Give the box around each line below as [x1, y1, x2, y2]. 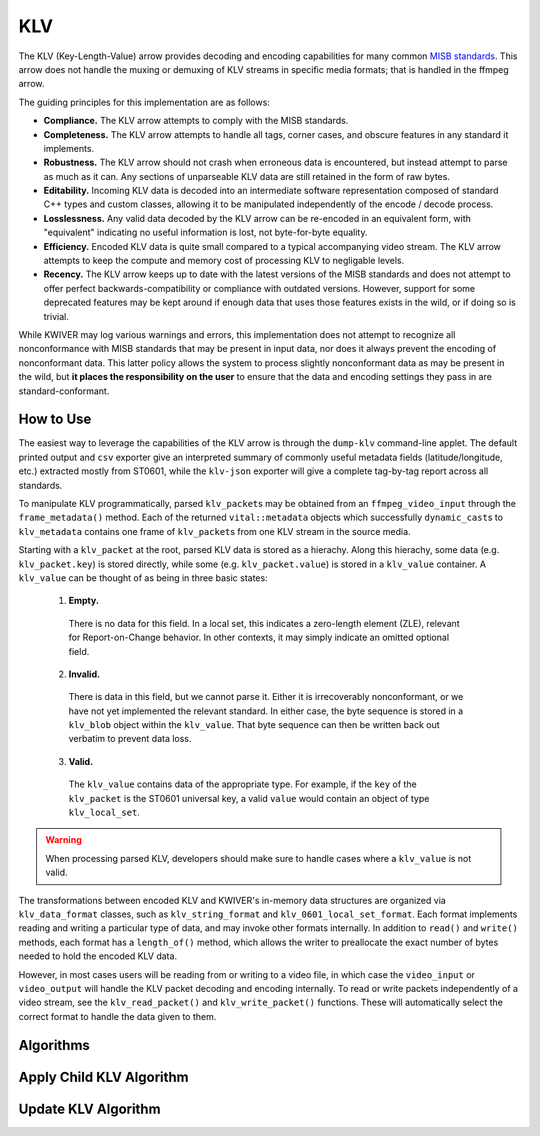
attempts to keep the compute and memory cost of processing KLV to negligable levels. [43, 255, 405, 267]
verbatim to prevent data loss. [68, 733, 192, 745]
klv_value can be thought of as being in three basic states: [18, 571, 269, 584]
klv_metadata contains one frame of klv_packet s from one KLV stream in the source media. [18, 525, 411, 537]
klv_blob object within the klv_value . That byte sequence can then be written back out [68, 719, 440, 731]
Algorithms [18, 1036, 90, 1054]
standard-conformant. [18, 385, 110, 397]
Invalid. [68, 668, 100, 680]
